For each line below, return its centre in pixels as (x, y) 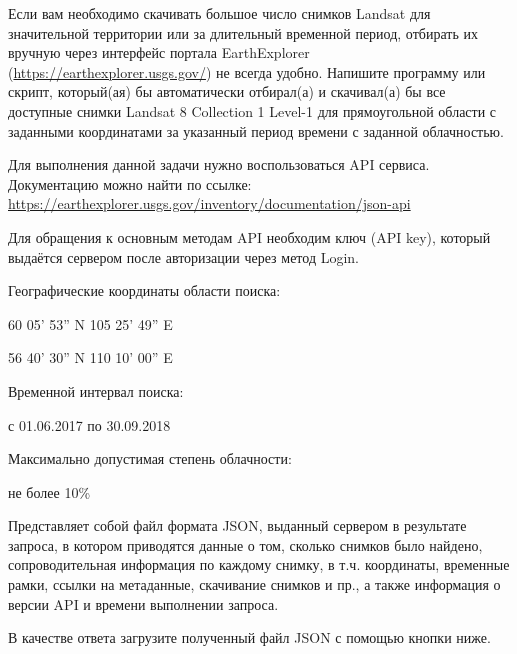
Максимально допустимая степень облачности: (150, 458)
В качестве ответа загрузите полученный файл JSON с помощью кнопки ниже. (249, 637)
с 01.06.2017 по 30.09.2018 (89, 424)
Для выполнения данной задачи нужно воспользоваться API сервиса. (219, 164)
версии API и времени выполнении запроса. (143, 603)
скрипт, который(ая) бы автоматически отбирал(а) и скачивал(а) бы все (227, 91)
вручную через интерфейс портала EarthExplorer (159, 52)
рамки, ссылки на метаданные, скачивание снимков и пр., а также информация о (254, 584)
